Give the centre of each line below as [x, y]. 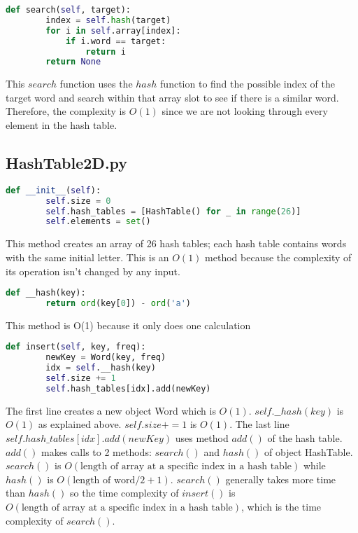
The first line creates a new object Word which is [111, 410]
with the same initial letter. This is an [87, 257]
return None [73, 62]
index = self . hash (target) [108, 20]
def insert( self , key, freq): [76, 347]
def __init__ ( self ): [53, 190]
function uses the [96, 84]
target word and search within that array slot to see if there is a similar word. [172, 97]
